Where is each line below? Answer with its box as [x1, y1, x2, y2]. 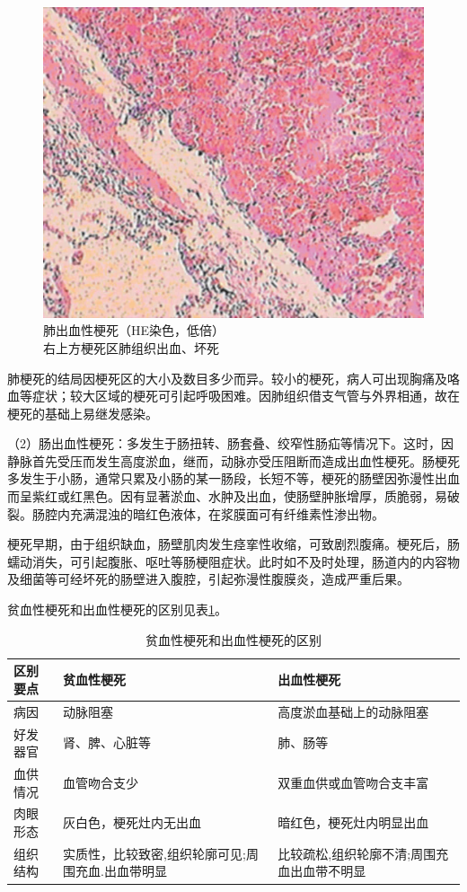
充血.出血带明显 [75, 861, 167, 880]
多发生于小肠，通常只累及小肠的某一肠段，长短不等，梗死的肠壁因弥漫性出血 [7, 469, 460, 488]
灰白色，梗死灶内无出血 [63, 813, 202, 832]
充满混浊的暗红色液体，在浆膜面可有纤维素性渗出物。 [69, 504, 384, 523]
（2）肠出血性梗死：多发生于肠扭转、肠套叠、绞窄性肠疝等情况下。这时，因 [7, 434, 454, 453]
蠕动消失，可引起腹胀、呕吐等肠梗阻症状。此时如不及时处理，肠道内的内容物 [7, 552, 460, 570]
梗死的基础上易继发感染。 [7, 403, 158, 422]
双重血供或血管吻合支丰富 [278, 773, 429, 791]
